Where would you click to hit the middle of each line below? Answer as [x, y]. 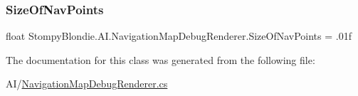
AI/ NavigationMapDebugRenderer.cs [87, 84]
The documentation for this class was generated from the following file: [160, 59]
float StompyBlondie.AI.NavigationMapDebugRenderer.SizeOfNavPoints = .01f [179, 36]
